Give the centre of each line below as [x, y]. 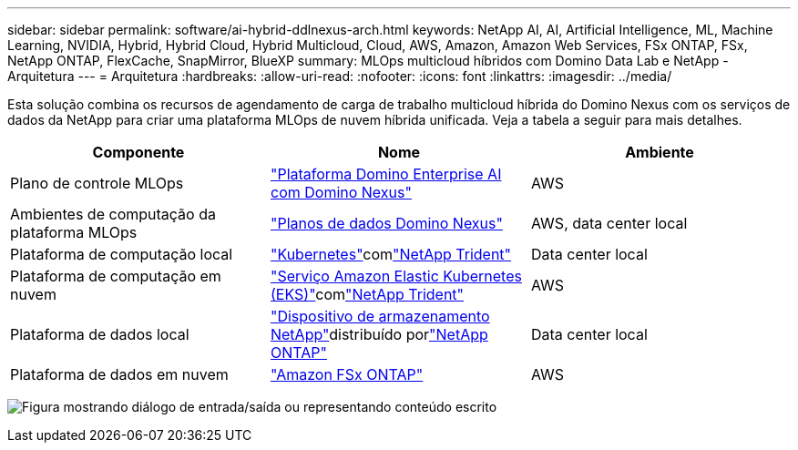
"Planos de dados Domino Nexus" [386, 223]
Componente [138, 152]
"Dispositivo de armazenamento [380, 316]
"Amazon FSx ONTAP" [347, 374]
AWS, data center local [609, 223]
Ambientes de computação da [113, 214]
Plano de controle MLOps [97, 183]
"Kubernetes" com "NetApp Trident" [391, 254]
